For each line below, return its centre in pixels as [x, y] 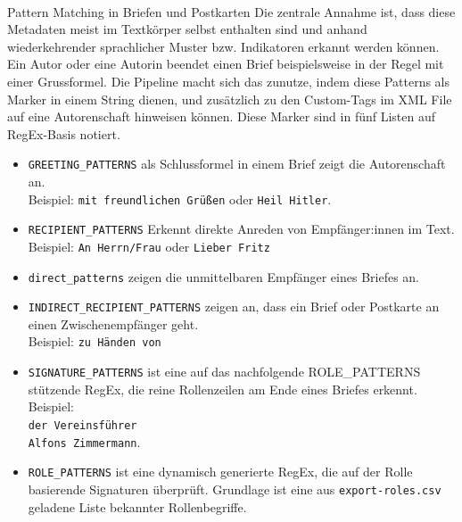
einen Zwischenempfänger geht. [113, 323]
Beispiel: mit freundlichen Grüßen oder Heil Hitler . [180, 199]
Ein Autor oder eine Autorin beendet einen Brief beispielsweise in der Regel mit [226, 64]
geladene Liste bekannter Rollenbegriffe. [137, 506]
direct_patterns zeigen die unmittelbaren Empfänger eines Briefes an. [224, 276]
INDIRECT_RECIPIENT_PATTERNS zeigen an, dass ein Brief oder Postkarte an [234, 307]
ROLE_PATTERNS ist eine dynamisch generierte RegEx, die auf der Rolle [220, 472]
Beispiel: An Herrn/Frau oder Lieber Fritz [149, 246]
